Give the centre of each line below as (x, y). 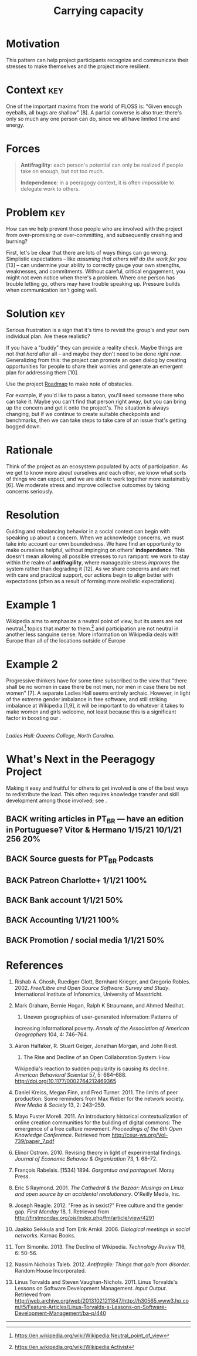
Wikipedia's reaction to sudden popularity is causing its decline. (92, 1068)
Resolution (33, 515)
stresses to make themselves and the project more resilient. (78, 66)
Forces (23, 149)
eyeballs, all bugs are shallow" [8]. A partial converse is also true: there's (94, 112)
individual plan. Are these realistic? (48, 336)
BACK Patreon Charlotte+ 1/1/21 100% (77, 880)
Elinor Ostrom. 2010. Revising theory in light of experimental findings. (98, 1152)
